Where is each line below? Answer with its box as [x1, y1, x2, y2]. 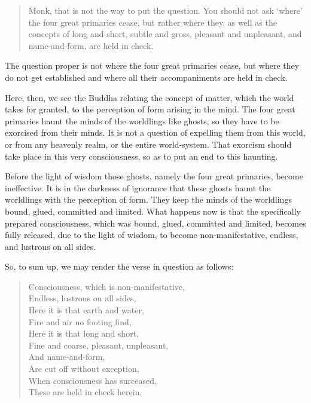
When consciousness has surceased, [28, 374, 157, 386]
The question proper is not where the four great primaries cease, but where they [5, 59, 300, 72]
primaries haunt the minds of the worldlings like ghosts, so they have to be [5, 114, 279, 127]
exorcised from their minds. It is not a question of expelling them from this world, [5, 126, 306, 139]
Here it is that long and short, [28, 327, 139, 340]
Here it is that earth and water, [28, 304, 144, 316]
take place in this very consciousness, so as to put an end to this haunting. [5, 149, 278, 162]
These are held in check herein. [28, 386, 142, 398]
